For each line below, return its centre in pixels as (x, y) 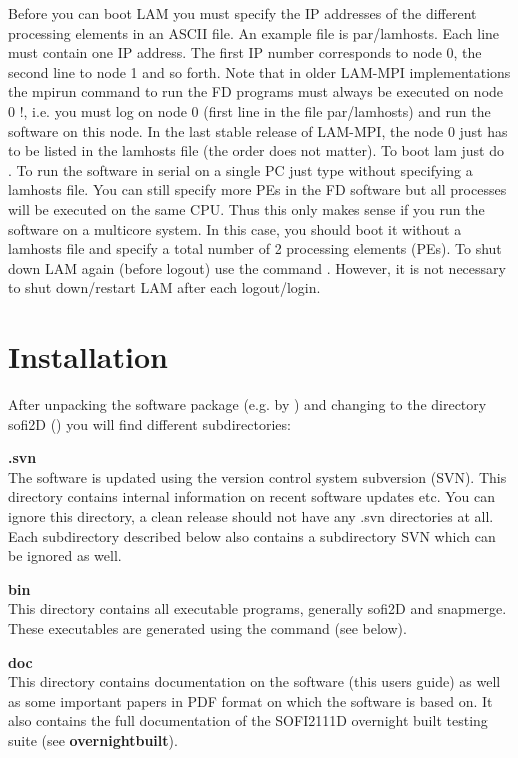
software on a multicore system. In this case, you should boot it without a (235, 228)
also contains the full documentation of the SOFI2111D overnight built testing (248, 720)
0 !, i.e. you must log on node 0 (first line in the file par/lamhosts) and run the (249, 110)
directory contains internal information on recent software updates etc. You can (251, 496)
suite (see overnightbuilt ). (93, 739)
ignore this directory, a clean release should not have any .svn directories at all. (251, 516)
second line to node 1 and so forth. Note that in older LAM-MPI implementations (259, 71)
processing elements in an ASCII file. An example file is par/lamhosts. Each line (254, 32)
